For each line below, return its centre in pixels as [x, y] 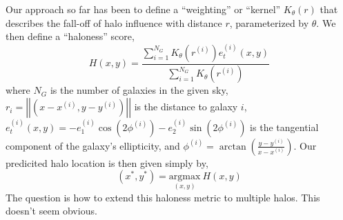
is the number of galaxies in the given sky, [139, 90]
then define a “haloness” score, [70, 36]
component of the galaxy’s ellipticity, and [93, 145]
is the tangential [284, 127]
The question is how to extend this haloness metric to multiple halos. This [163, 197]
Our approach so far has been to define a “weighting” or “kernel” [143, 9]
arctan [233, 147]
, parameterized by [269, 22]
